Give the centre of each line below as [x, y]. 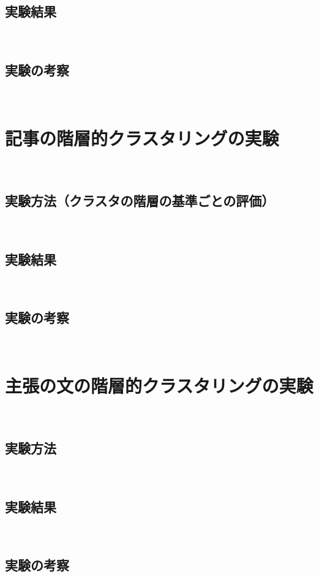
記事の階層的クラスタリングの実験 [142, 138]
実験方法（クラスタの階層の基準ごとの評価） [140, 200]
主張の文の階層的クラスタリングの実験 [159, 385]
